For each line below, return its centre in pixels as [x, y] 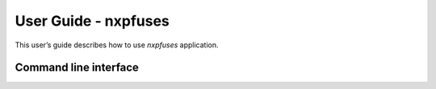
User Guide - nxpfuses [92, 21]
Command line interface [77, 68]
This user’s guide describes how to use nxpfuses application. [117, 45]
